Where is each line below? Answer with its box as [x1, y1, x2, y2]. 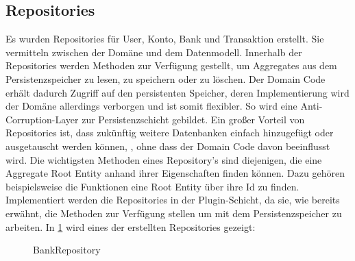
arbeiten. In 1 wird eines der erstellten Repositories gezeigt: [5, 219, 256, 234]
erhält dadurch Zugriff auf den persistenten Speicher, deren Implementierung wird [5, 85, 350, 99]
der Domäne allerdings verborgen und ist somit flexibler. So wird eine [5, 99, 297, 113]
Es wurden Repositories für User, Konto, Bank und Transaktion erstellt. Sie [5, 32, 324, 46]
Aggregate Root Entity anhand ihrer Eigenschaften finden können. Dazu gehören [5, 166, 345, 180]
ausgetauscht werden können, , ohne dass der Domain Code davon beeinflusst [5, 138, 330, 153]
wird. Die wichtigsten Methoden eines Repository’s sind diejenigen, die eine [5, 152, 322, 166]
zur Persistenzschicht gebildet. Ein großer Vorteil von [82, 112, 305, 126]
